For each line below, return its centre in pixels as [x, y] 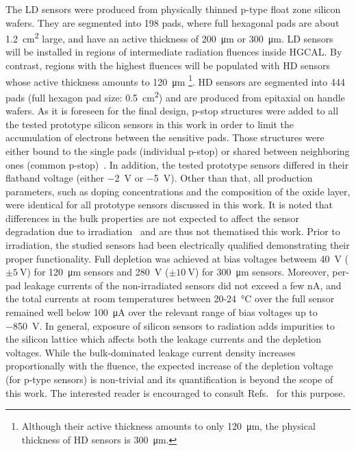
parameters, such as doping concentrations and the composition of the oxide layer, [178, 191]
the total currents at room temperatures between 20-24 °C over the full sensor [170, 298]
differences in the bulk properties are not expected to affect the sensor [153, 218]
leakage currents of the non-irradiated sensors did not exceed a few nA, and [183, 285]
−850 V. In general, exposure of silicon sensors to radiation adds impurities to [170, 325]
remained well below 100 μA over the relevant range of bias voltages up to [162, 312]
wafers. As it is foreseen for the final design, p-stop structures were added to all [172, 111]
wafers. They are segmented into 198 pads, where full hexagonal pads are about [173, 22]
